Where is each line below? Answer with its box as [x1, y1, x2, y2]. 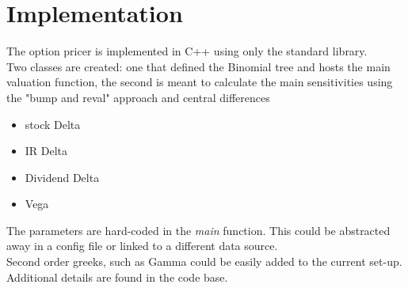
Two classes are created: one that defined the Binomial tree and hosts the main [6, 58, 391, 74]
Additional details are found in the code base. [6, 268, 228, 285]
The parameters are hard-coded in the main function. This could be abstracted [6, 222, 391, 238]
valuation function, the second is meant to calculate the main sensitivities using [6, 74, 393, 90]
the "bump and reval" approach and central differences [6, 89, 270, 105]
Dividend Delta [25, 169, 100, 185]
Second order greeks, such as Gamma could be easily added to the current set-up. [6, 253, 402, 270]
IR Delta [25, 142, 68, 159]
